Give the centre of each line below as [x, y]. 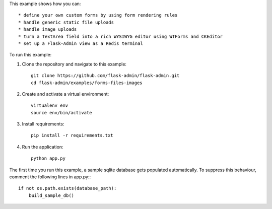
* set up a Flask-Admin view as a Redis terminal [81, 43]
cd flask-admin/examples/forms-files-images [87, 83]
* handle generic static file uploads [66, 22]
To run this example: [30, 55]
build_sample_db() [51, 195]
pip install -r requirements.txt [72, 135]
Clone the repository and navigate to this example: [74, 64]
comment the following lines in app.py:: [50, 177]
